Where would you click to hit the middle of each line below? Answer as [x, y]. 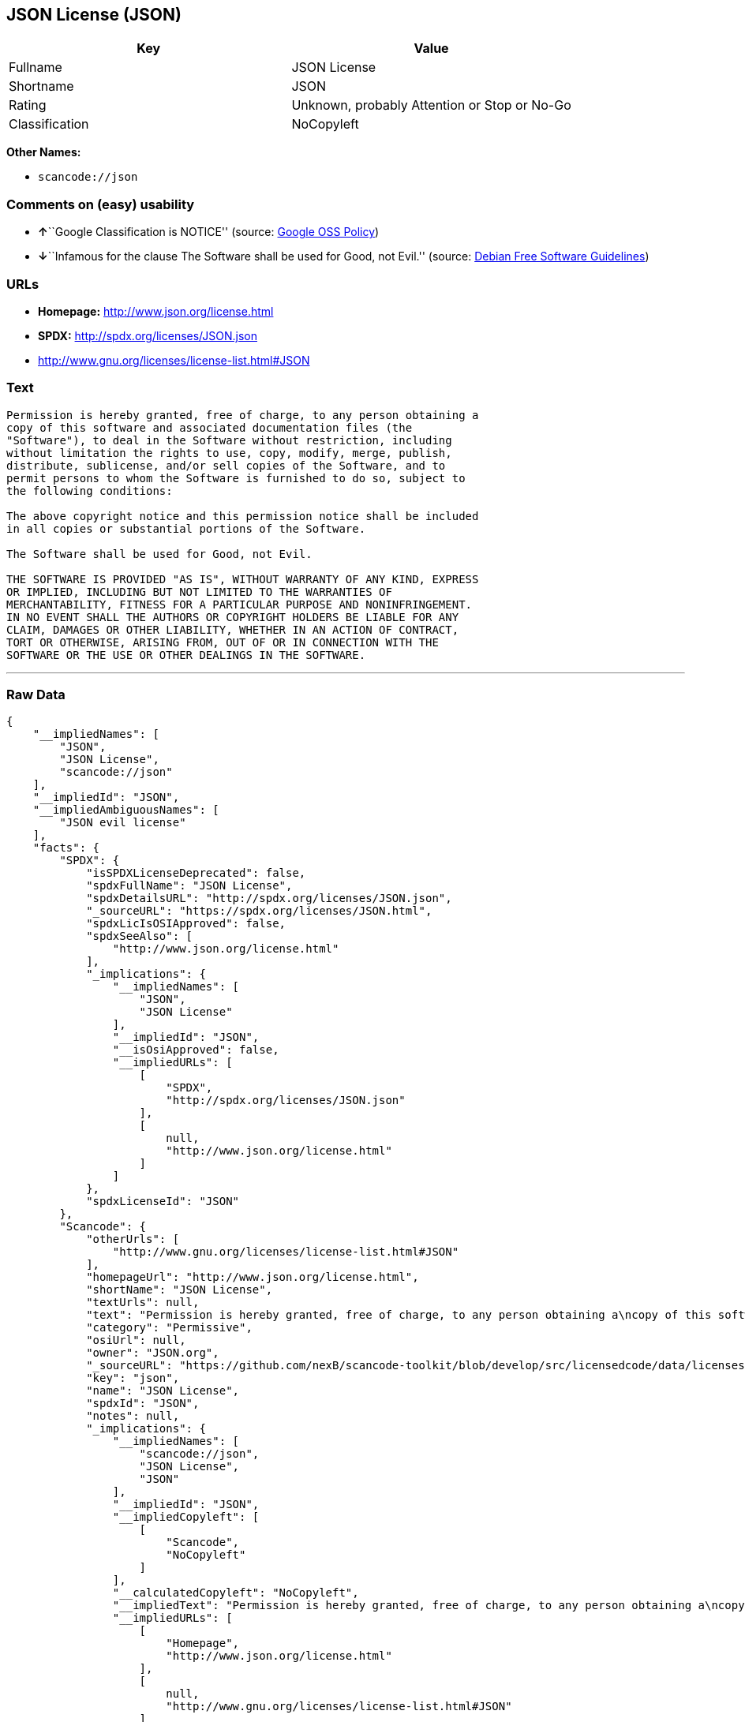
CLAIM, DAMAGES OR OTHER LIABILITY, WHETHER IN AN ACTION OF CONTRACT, [233, 629]
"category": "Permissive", [169, 1328]
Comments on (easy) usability [101, 204]
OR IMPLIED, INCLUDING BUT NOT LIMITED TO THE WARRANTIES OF [199, 591]
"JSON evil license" [123, 823]
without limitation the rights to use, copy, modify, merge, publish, [229, 453]
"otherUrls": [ [133, 1239]
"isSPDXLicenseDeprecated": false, [196, 873]
